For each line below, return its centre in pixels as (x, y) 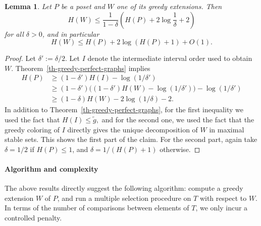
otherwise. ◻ (180, 149)
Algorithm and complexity (51, 169)
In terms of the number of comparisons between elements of (97, 208)
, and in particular (71, 33)
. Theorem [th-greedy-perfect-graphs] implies (81, 68)
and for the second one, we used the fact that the (178, 120)
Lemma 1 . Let (28, 6)
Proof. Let (20, 58)
